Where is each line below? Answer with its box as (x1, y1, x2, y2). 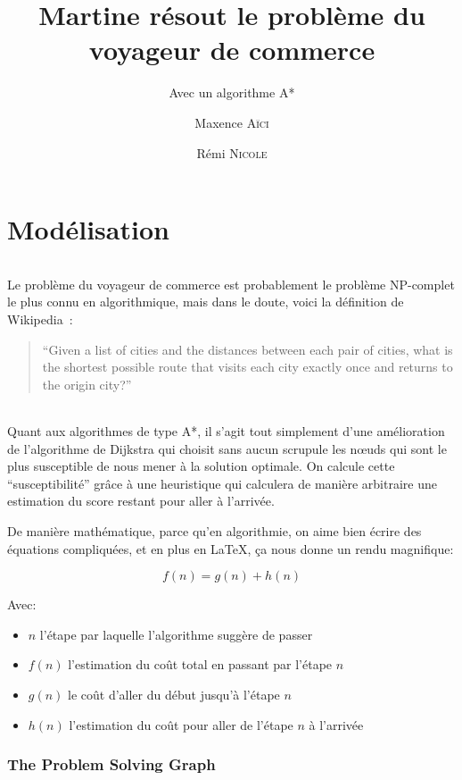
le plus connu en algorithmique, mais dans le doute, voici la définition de (7, 292, 404, 311)
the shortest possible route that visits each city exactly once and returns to (42, 357, 453, 376)
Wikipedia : (7, 310, 73, 329)
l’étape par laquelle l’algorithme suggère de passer (39, 625, 313, 643)
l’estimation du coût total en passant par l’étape (68, 655, 333, 674)
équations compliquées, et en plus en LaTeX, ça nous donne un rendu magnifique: (7, 539, 454, 558)
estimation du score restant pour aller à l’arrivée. (7, 491, 275, 510)
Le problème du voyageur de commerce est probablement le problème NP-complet (7, 274, 455, 293)
